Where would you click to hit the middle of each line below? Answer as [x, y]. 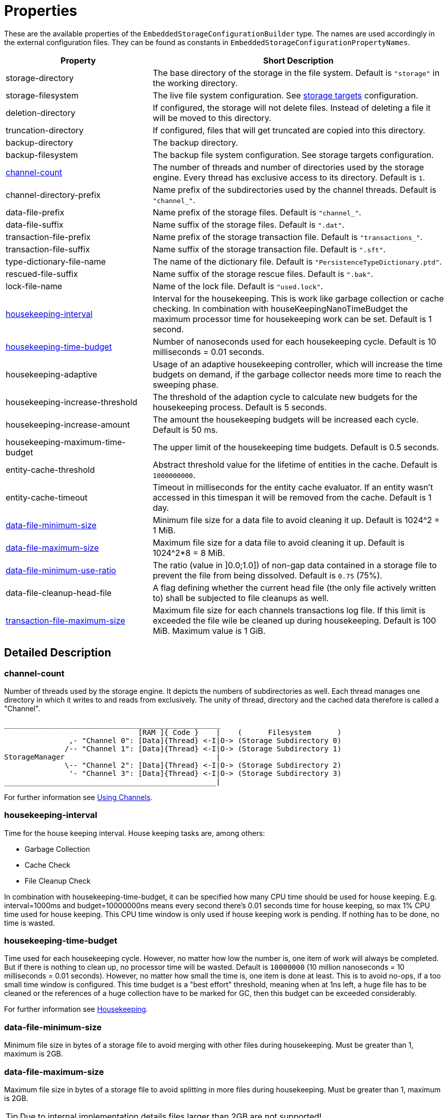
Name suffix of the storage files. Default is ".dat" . [248, 224]
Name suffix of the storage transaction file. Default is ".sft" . [269, 249]
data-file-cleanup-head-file [59, 593]
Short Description [298, 60]
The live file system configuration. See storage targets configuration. [285, 95]
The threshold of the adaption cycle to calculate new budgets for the [285, 397]
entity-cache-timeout [47, 497]
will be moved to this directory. [212, 118]
